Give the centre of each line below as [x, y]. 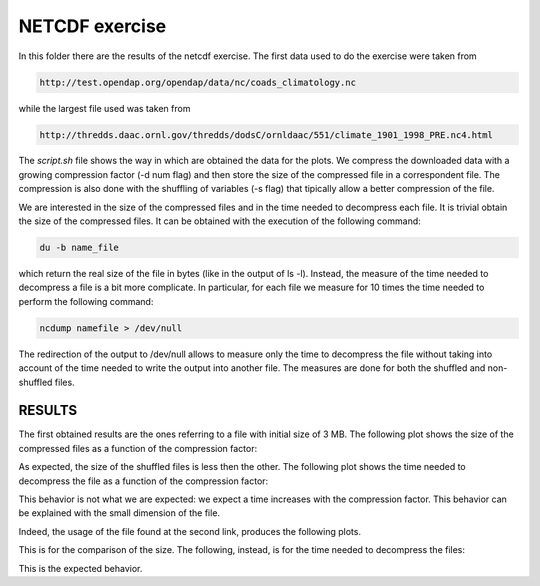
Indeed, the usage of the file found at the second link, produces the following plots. [190, 531]
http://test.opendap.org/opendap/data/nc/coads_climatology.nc [198, 82]
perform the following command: [86, 301]
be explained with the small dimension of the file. [119, 513]
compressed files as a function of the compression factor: [138, 448]
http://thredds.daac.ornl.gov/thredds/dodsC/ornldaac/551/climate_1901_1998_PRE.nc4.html [266, 134]
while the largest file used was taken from [104, 108]
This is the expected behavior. [80, 568]
